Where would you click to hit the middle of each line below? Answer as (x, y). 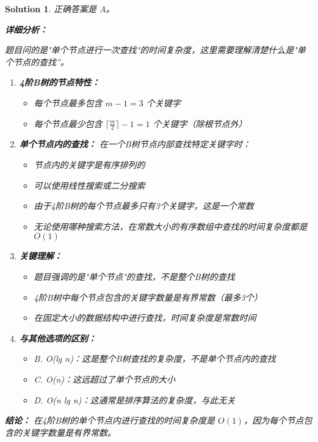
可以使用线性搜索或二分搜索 (89, 185)
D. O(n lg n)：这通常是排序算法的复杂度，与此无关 (135, 400)
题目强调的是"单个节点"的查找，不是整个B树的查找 (134, 276)
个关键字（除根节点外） (200, 123)
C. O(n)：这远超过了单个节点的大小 (104, 379)
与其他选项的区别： (58, 338)
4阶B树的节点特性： (60, 82)
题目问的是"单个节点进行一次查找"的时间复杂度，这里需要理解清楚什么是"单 (155, 50)
